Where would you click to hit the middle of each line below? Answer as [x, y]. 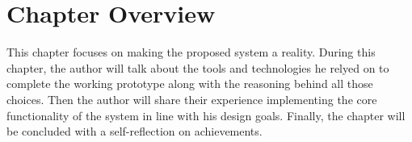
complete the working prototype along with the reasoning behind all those [190, 84]
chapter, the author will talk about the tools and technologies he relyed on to [198, 67]
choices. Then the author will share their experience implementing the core [192, 99]
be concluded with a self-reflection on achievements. [135, 131]
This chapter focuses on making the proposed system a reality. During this [191, 52]
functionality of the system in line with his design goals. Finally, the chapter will [206, 115]
